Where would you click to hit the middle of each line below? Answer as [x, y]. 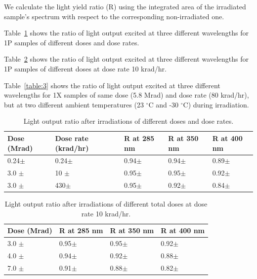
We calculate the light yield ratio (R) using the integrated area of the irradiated [125, 6]
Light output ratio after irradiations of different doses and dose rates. [128, 121]
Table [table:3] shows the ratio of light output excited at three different [112, 85]
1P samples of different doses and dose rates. [72, 42]
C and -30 [164, 104]
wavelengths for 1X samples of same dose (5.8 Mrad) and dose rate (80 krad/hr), [127, 95]
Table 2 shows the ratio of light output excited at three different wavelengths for [127, 59]
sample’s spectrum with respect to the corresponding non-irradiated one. [114, 16]
